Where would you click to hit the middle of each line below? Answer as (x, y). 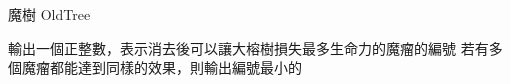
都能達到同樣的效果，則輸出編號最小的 (175, 67)
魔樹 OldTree (49, 14)
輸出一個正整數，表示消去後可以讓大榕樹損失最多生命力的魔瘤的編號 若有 (248, 47)
